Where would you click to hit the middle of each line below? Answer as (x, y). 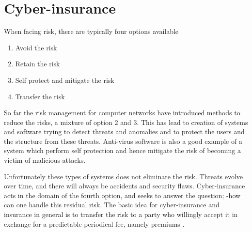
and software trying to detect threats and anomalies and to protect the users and (124, 131)
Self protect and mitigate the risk (65, 80)
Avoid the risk (36, 47)
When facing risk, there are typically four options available (91, 31)
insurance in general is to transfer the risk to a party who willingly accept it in (121, 214)
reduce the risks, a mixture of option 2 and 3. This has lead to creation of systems (126, 122)
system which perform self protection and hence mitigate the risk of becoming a (122, 150)
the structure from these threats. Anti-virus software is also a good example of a (123, 141)
